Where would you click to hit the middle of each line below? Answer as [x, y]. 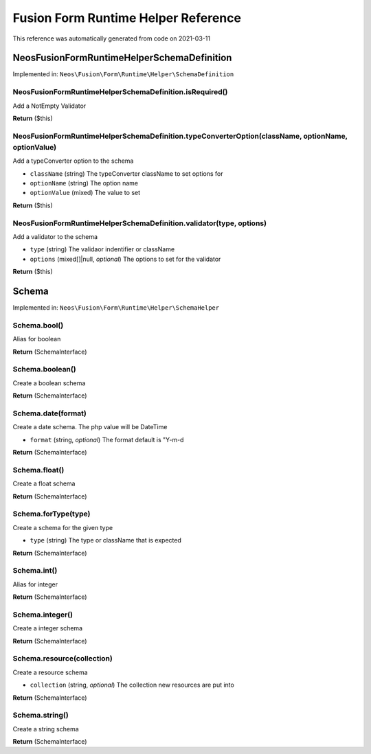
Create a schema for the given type [63, 527]
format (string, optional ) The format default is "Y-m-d [107, 439]
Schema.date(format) [50, 413]
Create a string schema [46, 729]
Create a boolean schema [49, 383]
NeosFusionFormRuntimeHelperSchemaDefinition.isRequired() [120, 92]
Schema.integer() [43, 615]
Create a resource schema [50, 672]
